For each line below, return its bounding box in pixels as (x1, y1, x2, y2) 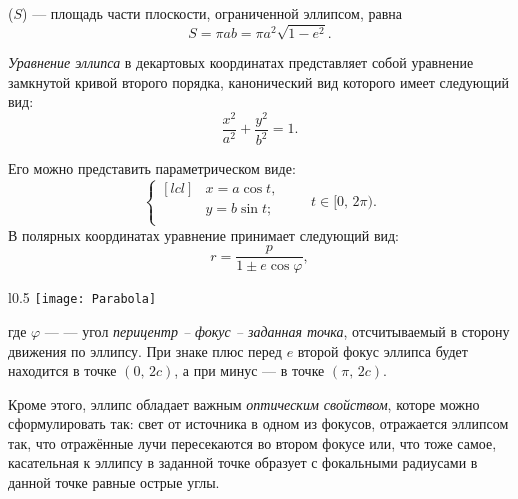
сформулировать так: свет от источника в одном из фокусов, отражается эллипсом (8, 413, 509, 434)
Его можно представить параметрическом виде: (8, 158, 296, 179)
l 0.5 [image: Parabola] (8, 287, 157, 308)
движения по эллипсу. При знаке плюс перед (8, 340, 282, 361)
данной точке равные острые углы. (8, 472, 220, 493)
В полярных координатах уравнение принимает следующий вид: (8, 224, 400, 245)
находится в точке (8, 360, 117, 381)
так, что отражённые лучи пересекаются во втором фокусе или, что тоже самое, (8, 432, 497, 453)
